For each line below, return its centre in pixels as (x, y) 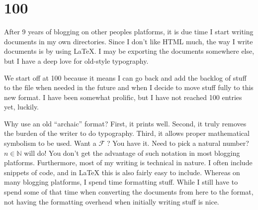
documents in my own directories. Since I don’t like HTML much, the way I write (129, 41)
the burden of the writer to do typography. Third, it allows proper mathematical (127, 133)
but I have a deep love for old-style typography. (76, 60)
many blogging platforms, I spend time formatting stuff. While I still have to (121, 182)
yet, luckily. (22, 107)
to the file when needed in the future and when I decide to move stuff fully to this (129, 87)
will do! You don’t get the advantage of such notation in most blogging (132, 153)
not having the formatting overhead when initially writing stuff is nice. (112, 201)
